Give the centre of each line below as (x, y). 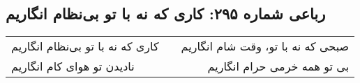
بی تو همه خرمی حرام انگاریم (278, 66)
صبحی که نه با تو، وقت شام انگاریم (265, 46)
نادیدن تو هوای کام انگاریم (73, 66)
